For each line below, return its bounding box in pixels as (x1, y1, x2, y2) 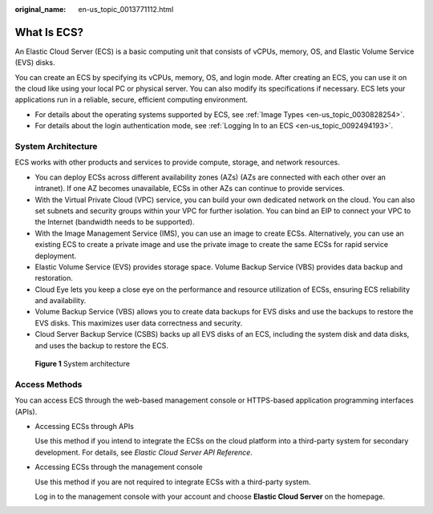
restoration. (34, 273, 74, 283)
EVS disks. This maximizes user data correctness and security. (34, 318, 243, 328)
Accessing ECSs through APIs (34, 421, 134, 431)
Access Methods (14, 378, 83, 390)
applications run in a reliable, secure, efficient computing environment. (14, 95, 249, 104)
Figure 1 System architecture (34, 359, 130, 369)
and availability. (34, 296, 87, 306)
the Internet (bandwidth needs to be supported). (34, 217, 195, 227)
